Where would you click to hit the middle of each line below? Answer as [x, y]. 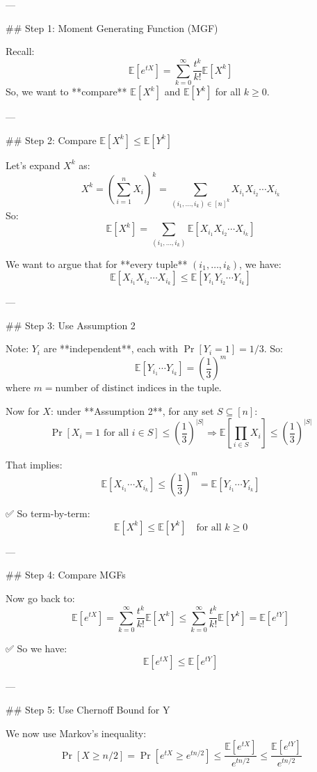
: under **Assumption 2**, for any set [132, 411]
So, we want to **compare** [66, 92]
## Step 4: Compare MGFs [66, 575]
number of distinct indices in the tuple [137, 389]
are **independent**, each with [111, 348]
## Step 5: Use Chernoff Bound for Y [88, 710]
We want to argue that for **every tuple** [97, 263]
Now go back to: [40, 598]
